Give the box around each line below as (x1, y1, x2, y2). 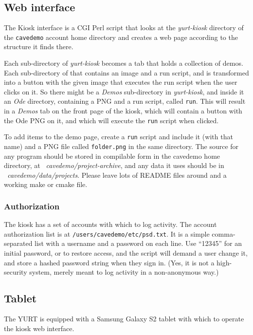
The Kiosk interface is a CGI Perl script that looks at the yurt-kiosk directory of (4, 22, 244, 33)
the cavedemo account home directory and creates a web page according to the (4, 32, 238, 42)
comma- (212, 228, 235, 239)
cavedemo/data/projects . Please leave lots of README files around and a (7, 169, 227, 180)
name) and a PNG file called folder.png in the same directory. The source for (4, 141, 239, 151)
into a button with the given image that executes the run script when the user (4, 77, 237, 87)
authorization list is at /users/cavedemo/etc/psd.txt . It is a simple (4, 228, 210, 239)
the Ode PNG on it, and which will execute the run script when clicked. (4, 115, 219, 125)
